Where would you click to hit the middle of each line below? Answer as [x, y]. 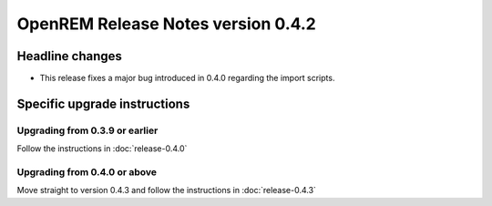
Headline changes [70, 56]
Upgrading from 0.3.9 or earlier [87, 130]
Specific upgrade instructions [103, 103]
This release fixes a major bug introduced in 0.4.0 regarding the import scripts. [187, 78]
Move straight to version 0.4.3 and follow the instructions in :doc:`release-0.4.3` [166, 191]
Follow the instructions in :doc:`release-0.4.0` [102, 149]
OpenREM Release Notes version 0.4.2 [166, 24]
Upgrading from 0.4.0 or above [87, 171]
